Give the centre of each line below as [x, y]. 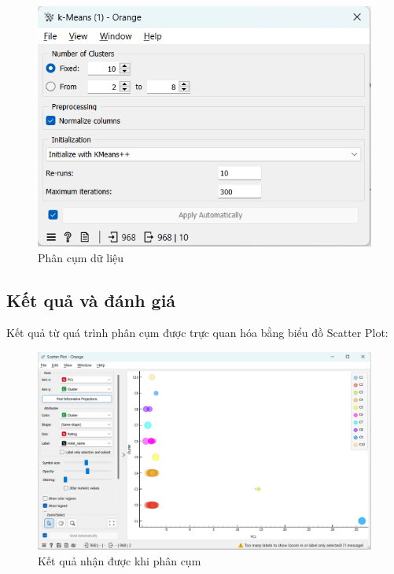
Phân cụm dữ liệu [81, 257]
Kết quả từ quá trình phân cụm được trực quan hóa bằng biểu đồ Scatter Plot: [197, 333]
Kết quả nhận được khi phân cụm [120, 560]
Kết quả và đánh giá [91, 300]
